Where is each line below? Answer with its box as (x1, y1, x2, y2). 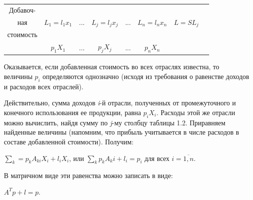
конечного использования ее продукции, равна (4, 107, 141, 118)
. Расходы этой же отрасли (156, 107, 235, 118)
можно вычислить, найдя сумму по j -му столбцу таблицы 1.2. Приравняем (4, 117, 226, 127)
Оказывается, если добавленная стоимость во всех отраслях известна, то (4, 61, 219, 72)
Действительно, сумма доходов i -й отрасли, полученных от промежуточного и (4, 98, 236, 108)
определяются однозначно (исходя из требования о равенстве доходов (42, 71, 250, 81)
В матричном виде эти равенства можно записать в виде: (4, 170, 173, 180)
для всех (144, 153, 170, 163)
